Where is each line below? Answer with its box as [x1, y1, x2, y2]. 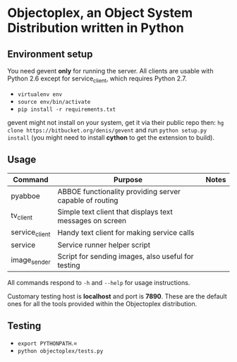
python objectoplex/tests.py [17, 347, 104, 354]
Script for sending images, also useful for [57, 251, 194, 261]
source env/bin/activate [17, 98, 91, 105]
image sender [11, 255, 51, 266]
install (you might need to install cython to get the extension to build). [7, 133, 215, 142]
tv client [11, 210, 33, 222]
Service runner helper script [57, 240, 150, 250]
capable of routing [57, 195, 119, 205]
